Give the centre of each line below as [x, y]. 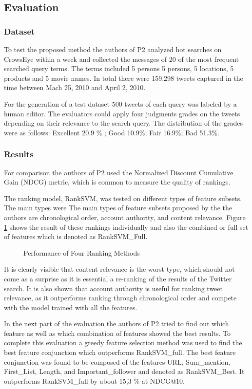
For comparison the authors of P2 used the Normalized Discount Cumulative [119, 172]
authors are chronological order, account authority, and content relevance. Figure [125, 217]
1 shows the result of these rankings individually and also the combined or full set [126, 227]
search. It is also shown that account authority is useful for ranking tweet [113, 288]
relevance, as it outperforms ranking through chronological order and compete [120, 298]
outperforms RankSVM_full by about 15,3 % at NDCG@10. [94, 380]
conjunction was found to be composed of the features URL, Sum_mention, [117, 361]
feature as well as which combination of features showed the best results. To [117, 333]
